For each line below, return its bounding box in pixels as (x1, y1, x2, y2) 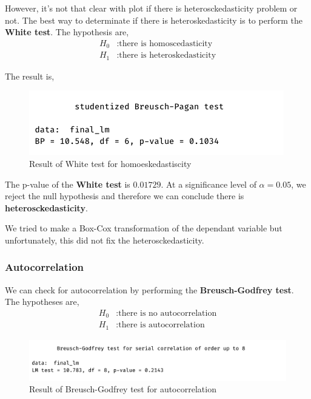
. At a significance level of (161, 177, 256, 190)
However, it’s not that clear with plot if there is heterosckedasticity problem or (5, 2, 298, 14)
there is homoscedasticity (119, 39, 213, 48)
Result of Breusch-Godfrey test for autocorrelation (29, 383, 216, 395)
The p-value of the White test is (5, 177, 130, 190)
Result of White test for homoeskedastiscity (29, 157, 192, 169)
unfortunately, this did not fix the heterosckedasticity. (5, 233, 204, 246)
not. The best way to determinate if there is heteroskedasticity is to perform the (5, 13, 303, 26)
